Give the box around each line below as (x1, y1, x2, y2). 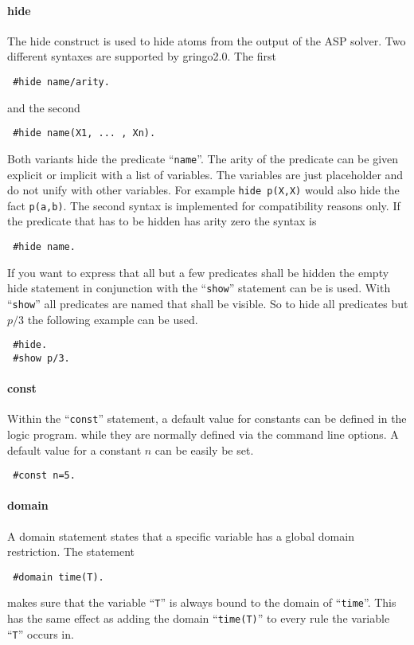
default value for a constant (7, 441, 142, 458)
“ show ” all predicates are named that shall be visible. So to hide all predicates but (7, 295, 408, 311)
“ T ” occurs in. (7, 625, 74, 642)
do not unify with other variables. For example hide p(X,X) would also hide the (7, 182, 400, 198)
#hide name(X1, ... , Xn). (13, 127, 156, 139)
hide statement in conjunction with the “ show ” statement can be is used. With (7, 279, 391, 296)
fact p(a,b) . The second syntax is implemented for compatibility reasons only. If (7, 197, 400, 213)
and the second (7, 99, 80, 115)
